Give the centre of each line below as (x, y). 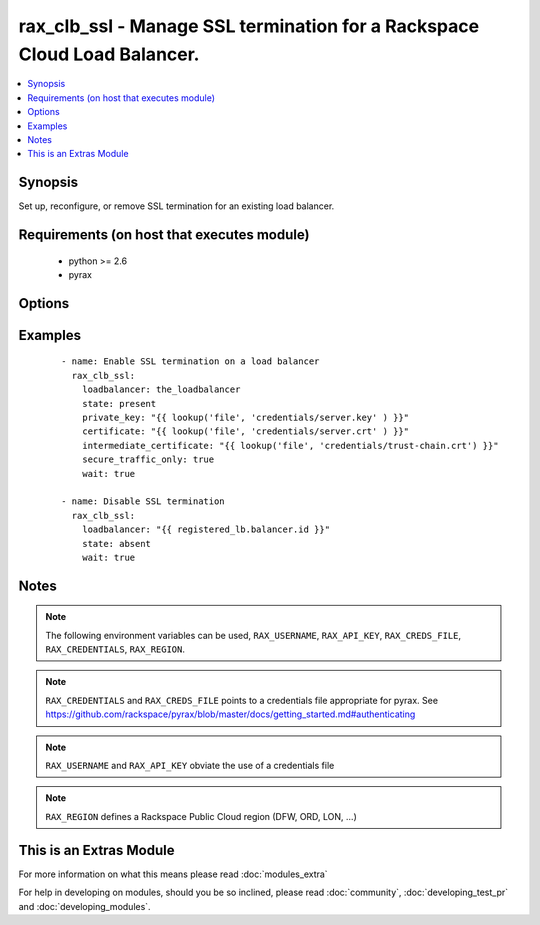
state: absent (116, 543)
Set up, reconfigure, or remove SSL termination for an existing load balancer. (176, 206)
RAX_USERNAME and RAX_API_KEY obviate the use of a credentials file (190, 766)
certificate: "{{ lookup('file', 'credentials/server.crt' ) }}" (245, 431)
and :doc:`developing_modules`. (84, 906)
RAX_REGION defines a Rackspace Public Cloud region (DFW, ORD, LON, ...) (201, 816)
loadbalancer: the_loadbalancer (161, 389)
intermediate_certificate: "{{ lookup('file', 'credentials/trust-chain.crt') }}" (290, 445)
